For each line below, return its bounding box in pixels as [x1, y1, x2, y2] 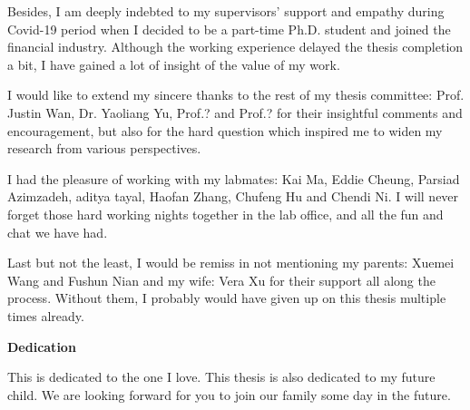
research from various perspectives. [7, 139, 201, 158]
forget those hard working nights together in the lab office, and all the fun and [7, 204, 444, 223]
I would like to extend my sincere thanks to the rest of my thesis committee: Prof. [7, 85, 465, 104]
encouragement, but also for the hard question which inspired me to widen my [7, 121, 443, 140]
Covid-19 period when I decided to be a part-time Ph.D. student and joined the [7, 19, 451, 38]
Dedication [7, 337, 76, 356]
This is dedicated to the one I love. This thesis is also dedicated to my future [7, 367, 436, 386]
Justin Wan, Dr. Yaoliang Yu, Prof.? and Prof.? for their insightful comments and [7, 102, 463, 122]
